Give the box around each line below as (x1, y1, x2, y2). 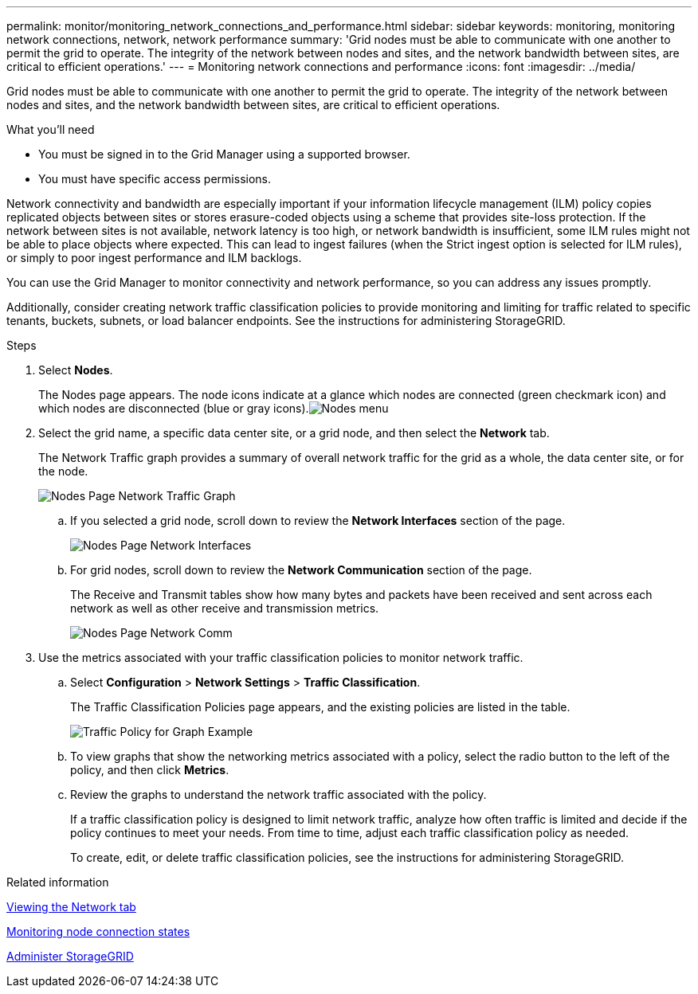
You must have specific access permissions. (38, 172, 272, 186)
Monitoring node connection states (6, 925, 190, 938)
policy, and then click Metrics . (70, 763, 229, 777)
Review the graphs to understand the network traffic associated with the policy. (70, 788, 487, 801)
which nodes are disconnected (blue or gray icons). (38, 401, 309, 415)
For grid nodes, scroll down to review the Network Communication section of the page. (70, 563, 532, 577)
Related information (6, 875, 109, 889)
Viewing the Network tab (6, 900, 136, 914)
